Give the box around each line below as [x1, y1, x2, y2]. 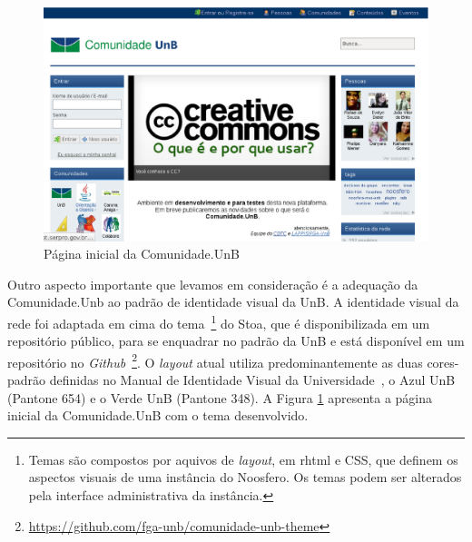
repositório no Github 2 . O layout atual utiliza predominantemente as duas [7, 350, 423, 371]
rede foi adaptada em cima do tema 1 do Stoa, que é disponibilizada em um [7, 310, 430, 332]
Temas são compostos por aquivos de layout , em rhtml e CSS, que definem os [28, 449, 458, 468]
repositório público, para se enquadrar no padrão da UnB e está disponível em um [7, 331, 465, 350]
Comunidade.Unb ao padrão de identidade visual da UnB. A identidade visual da [7, 292, 459, 311]
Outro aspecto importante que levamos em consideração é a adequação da [7, 274, 418, 293]
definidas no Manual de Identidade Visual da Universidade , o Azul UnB [49, 370, 456, 389]
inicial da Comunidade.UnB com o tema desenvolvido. [7, 406, 309, 425]
